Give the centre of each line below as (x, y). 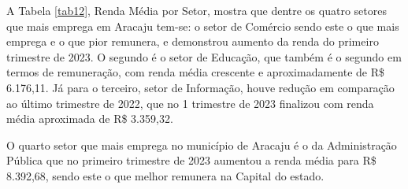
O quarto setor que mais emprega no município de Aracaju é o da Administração (202, 145)
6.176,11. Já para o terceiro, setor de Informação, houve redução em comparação (200, 87)
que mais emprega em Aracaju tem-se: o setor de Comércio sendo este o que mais (203, 26)
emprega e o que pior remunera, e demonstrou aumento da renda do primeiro (193, 41)
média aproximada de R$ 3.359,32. (90, 119)
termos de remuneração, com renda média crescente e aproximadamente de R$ (195, 72)
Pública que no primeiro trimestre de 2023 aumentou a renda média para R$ (191, 160)
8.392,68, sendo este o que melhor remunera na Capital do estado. (165, 175)
